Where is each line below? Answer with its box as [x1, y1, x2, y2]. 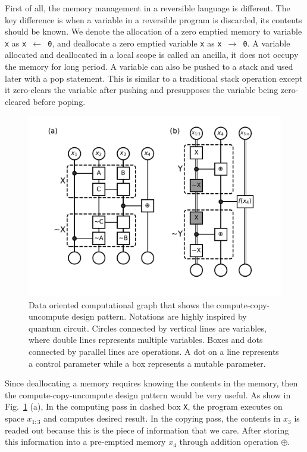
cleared [5, 95, 30, 107]
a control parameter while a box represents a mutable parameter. [29, 357, 266, 369]
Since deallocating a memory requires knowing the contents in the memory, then [5, 377, 298, 389]
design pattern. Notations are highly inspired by [71, 310, 247, 323]
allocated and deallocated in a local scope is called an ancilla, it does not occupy [5, 48, 299, 61]
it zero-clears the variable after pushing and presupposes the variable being [5, 83, 278, 96]
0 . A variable [243, 36, 290, 49]
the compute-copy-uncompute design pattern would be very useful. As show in [5, 388, 291, 401]
